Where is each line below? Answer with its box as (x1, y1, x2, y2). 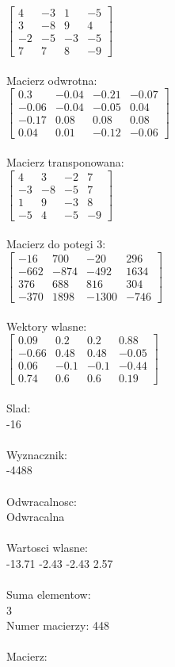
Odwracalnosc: (6, 493, 77, 509)
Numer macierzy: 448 (6, 617, 109, 634)
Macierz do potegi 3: (6, 236, 106, 252)
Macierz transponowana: (6, 154, 124, 171)
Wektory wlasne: (6, 317, 87, 334)
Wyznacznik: (6, 446, 68, 462)
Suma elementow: (6, 586, 91, 603)
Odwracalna (6, 508, 65, 525)
